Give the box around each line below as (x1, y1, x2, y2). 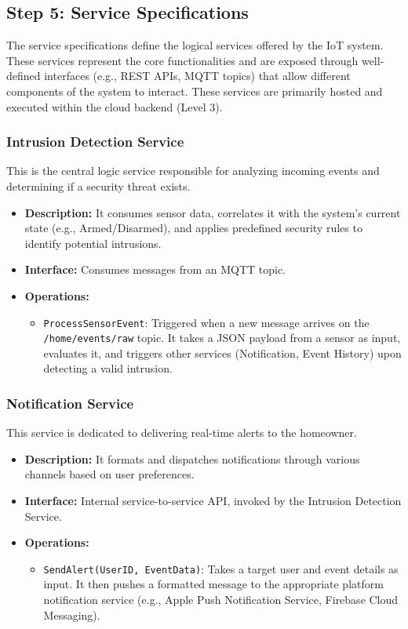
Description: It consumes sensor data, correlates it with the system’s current (24, 204, 401, 220)
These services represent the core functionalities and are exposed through (6, 52, 359, 68)
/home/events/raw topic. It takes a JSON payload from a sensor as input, (43, 329, 401, 346)
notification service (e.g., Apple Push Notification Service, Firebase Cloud (43, 591, 399, 608)
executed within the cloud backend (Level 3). (6, 98, 223, 115)
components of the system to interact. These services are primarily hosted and (6, 82, 383, 99)
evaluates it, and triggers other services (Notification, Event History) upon (43, 344, 402, 361)
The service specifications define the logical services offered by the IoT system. (6, 37, 384, 53)
